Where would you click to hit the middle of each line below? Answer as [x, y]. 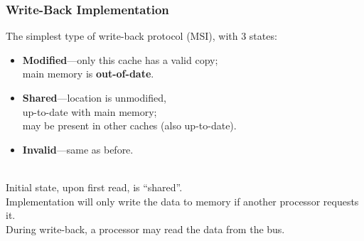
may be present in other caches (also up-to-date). [129, 125]
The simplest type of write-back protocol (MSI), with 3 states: [141, 36]
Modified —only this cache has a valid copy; [120, 59]
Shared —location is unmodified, [94, 97]
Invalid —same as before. [78, 149]
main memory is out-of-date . [88, 74]
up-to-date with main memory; [90, 111]
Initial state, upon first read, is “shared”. [94, 187]
